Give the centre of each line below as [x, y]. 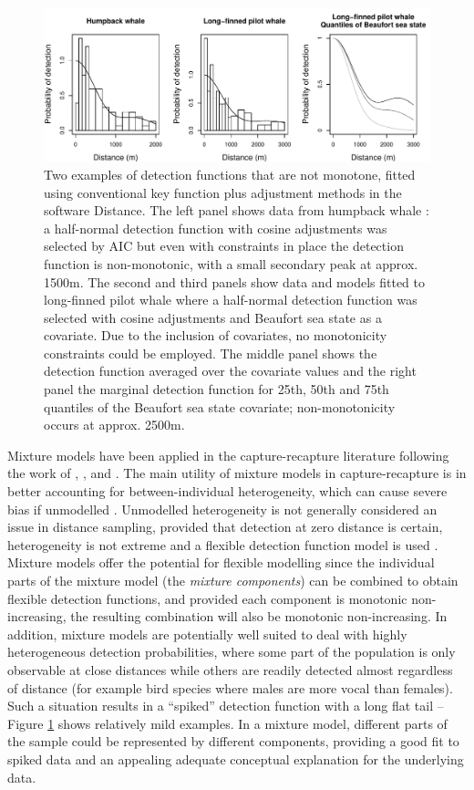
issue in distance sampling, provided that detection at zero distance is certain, [225, 527]
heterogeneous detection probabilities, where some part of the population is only [232, 652]
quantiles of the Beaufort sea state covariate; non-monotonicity [220, 406]
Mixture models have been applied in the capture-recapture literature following [228, 455]
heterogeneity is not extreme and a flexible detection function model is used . [223, 544]
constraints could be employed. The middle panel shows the [211, 353]
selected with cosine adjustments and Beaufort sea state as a [213, 317]
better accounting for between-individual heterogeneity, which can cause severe [227, 491]
